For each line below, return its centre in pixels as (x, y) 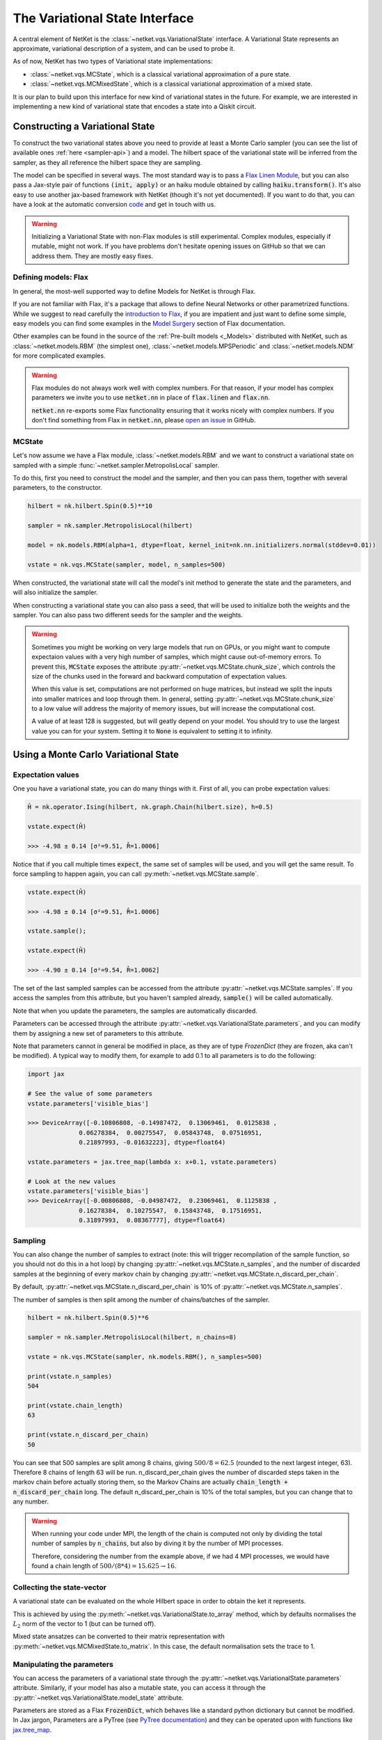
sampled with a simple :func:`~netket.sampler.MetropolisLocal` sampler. (116, 465)
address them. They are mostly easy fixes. (92, 256)
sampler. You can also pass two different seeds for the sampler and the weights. (128, 615)
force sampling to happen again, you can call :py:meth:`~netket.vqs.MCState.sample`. (136, 873)
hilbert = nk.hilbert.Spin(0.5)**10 (90, 506)
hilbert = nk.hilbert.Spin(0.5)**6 (88, 1318)
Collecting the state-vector (60, 1587)
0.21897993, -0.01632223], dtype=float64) (152, 1142)
